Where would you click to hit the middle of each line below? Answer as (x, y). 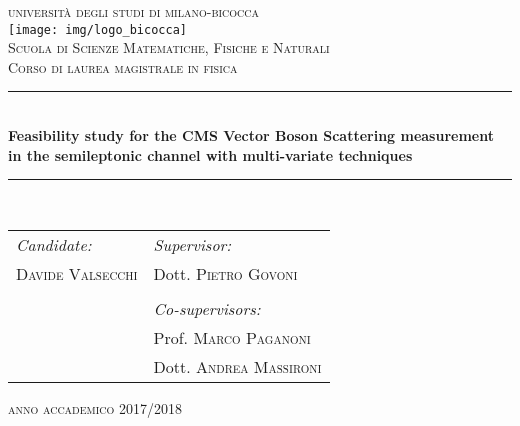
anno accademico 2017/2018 (95, 407)
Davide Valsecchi (77, 273)
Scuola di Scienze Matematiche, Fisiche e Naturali (169, 47)
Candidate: (54, 244)
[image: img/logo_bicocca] (97, 29)
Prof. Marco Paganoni (232, 337)
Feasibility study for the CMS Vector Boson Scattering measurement (251, 135)
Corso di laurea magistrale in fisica (123, 66)
